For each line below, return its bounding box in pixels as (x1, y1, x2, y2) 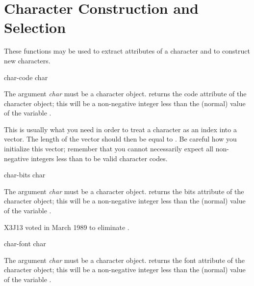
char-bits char (4, 170, 46, 180)
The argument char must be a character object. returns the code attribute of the (4, 88, 247, 99)
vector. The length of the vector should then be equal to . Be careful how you (4, 134, 237, 144)
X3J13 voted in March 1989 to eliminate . (4, 222, 129, 232)
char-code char (4, 72, 48, 82)
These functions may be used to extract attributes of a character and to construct (4, 46, 250, 56)
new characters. (4, 55, 51, 65)
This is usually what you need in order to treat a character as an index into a (4, 124, 237, 134)
